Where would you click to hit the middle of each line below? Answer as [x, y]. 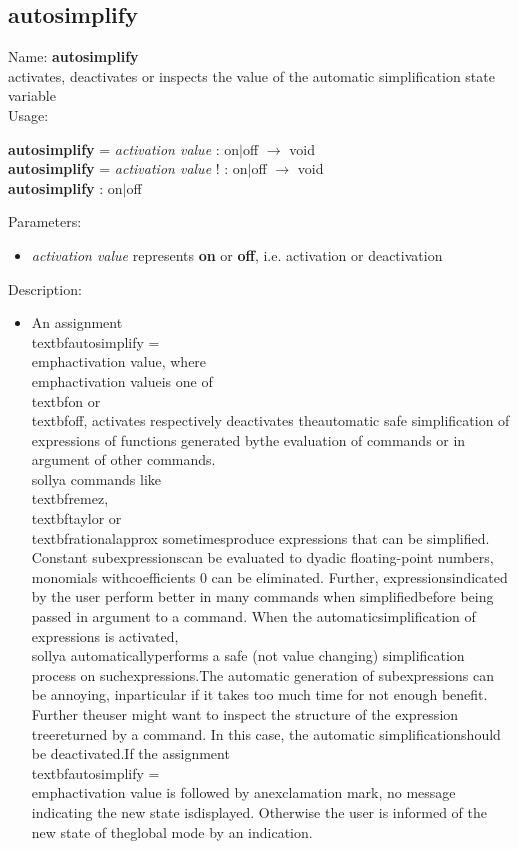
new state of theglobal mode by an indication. [172, 831]
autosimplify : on [65, 187]
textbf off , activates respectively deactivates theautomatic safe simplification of [270, 420]
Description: [45, 288]
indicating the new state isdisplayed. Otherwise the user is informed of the [259, 811]
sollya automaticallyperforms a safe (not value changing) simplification [248, 655]
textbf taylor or [76, 518]
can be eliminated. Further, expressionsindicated [359, 576]
